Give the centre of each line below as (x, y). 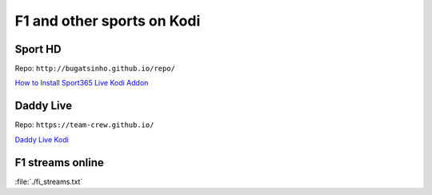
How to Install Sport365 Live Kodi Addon (82, 83)
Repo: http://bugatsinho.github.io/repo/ (95, 69)
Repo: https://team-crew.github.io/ (84, 125)
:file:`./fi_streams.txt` (49, 181)
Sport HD (38, 49)
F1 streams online (59, 163)
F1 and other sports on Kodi (108, 21)
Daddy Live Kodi (42, 139)
